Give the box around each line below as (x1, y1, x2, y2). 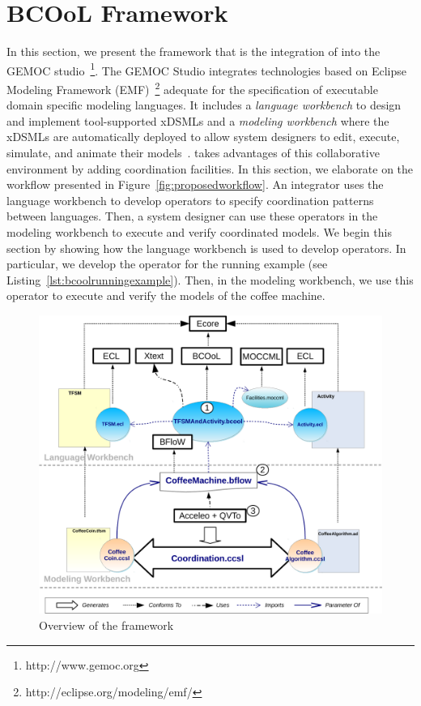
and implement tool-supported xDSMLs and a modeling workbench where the (6, 112, 389, 129)
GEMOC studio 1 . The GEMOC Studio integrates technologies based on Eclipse (6, 59, 406, 79)
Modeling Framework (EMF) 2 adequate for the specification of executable (6, 78, 378, 97)
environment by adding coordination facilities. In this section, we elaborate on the (6, 160, 414, 177)
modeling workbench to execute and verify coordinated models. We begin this (6, 223, 392, 240)
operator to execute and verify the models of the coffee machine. (6, 287, 325, 304)
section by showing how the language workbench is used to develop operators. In (6, 239, 406, 256)
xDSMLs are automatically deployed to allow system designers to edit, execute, (6, 128, 400, 145)
